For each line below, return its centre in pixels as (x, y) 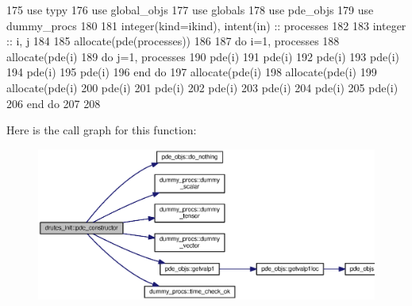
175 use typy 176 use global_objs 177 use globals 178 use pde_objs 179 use (190, 10)
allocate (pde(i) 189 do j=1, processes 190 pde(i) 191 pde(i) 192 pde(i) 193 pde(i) (203, 56)
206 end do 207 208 (54, 103)
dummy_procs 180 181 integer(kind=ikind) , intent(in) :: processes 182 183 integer (206, 25)
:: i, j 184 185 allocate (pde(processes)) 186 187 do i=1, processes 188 (173, 41)
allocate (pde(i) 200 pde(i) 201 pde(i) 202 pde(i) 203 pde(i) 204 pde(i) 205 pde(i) (202, 87)
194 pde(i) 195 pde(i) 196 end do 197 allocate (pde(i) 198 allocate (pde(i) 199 (192, 72)
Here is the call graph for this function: (102, 130)
